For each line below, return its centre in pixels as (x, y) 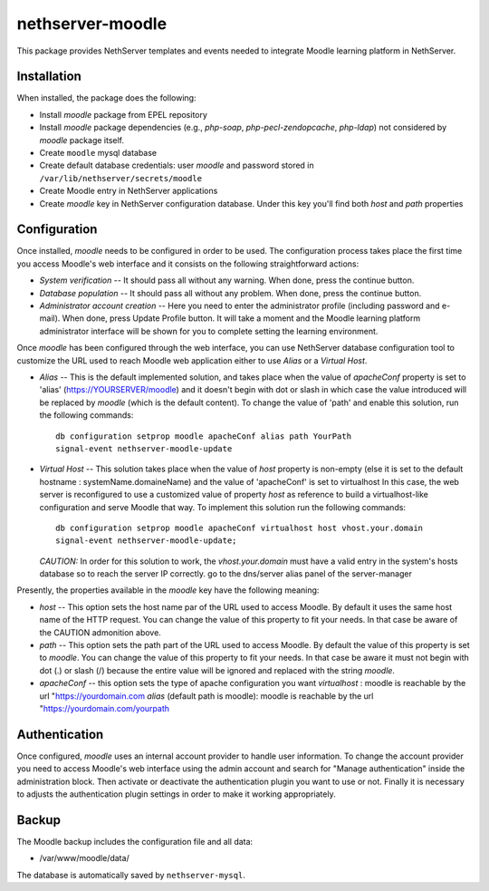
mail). (50, 318)
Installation (49, 77)
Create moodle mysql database (98, 153)
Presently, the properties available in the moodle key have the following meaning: (168, 590)
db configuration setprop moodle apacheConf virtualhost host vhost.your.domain (240, 528)
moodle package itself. (82, 140)
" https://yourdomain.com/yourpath (105, 708)
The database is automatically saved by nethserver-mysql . (131, 875)
